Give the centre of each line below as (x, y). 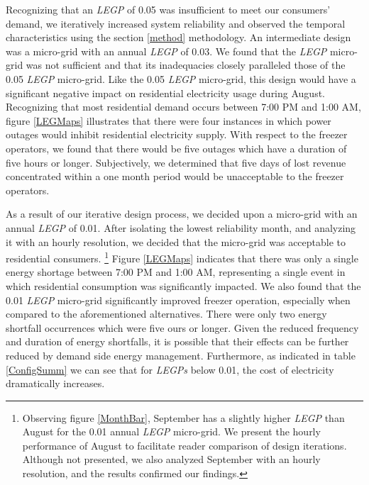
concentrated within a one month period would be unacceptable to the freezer (175, 176)
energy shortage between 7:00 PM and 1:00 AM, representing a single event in (176, 272)
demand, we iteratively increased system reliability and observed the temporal (176, 23)
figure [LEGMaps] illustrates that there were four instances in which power (169, 120)
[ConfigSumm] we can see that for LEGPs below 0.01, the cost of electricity (170, 369)
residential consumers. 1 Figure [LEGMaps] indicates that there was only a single (182, 257)
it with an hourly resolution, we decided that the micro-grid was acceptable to (176, 241)
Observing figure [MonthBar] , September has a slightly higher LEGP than (183, 417)
